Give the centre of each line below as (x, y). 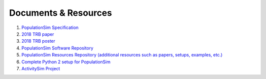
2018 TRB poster (38, 41)
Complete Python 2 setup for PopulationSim (66, 62)
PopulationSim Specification (50, 27)
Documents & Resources (61, 13)
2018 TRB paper (38, 34)
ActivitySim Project (41, 68)
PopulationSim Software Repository (57, 48)
